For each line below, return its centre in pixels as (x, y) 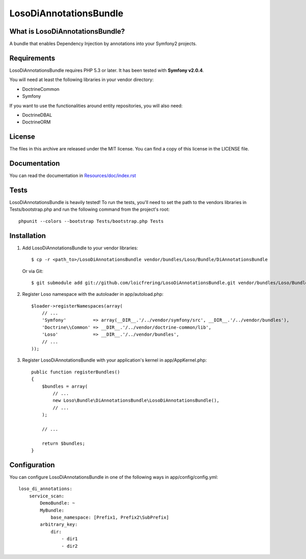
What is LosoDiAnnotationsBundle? (67, 31)
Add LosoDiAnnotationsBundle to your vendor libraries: (80, 248)
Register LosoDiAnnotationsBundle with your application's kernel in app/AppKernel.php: (114, 360)
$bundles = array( (65, 386)
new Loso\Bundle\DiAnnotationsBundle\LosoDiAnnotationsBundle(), (136, 401)
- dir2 (70, 546)
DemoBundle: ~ (58, 503)
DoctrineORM (36, 122)
